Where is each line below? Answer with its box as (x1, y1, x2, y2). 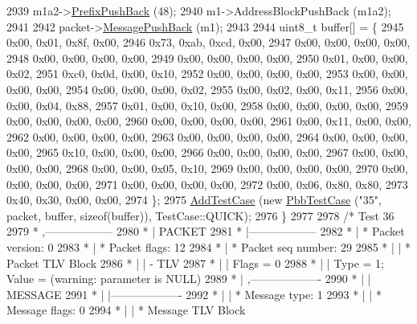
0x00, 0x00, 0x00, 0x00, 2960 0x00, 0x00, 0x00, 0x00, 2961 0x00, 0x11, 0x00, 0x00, (6, 113, 412, 129)
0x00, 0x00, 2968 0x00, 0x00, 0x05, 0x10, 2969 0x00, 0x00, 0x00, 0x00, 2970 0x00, (6, 159, 408, 176)
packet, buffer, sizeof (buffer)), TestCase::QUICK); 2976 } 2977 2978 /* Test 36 (6, 207, 395, 224)
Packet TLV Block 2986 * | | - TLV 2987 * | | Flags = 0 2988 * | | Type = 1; (6, 254, 384, 271)
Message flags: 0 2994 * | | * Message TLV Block (6, 301, 246, 318)
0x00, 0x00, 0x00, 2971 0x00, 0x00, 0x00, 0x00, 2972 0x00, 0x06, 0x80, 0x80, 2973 (6, 175, 408, 192)
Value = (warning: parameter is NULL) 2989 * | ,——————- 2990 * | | (6, 270, 371, 287)
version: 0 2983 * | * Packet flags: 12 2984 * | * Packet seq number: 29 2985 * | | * (6, 238, 411, 255)
